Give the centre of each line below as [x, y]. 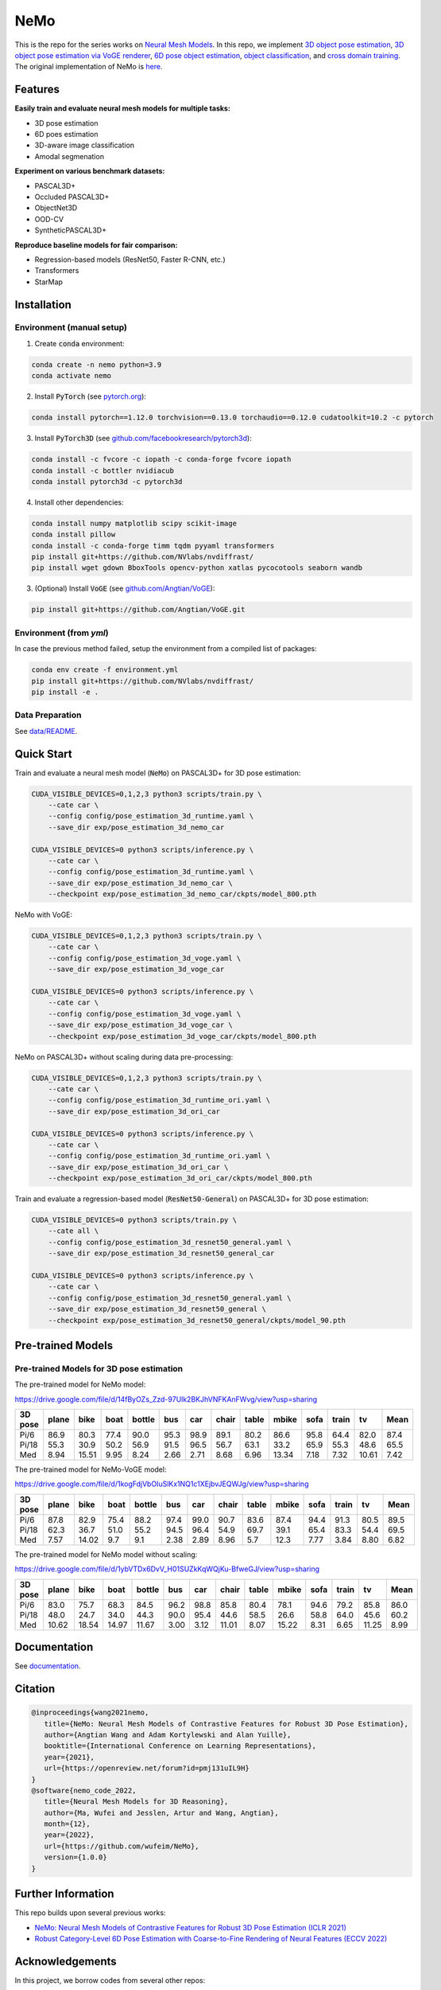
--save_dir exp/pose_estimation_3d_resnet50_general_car [161, 1253]
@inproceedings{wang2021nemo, [90, 1713]
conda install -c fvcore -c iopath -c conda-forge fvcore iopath [161, 459]
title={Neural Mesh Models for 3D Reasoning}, [136, 1802]
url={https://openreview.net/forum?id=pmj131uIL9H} [147, 1768]
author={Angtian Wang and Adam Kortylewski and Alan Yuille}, [168, 1734]
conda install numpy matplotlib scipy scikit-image [134, 523]
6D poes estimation [66, 135]
